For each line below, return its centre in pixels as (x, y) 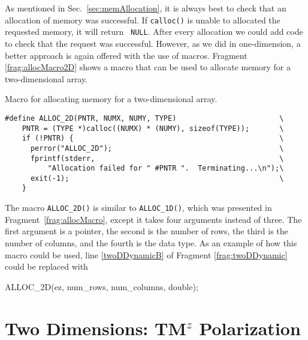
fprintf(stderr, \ (157, 158)
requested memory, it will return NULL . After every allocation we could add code (154, 32)
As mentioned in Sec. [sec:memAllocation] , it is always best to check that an (146, 8)
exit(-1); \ (157, 178)
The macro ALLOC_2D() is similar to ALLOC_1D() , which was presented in (138, 208)
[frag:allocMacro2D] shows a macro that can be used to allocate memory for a (148, 67)
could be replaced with (46, 266)
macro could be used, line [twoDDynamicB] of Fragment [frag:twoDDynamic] (146, 254)
